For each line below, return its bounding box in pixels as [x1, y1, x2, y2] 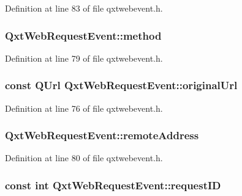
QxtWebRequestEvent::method [5, 27, 162, 43]
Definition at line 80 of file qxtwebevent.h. [5, 151, 163, 164]
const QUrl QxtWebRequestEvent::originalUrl [5, 78, 238, 93]
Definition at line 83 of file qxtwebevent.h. [5, 2, 163, 14]
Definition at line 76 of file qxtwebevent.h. [5, 101, 163, 114]
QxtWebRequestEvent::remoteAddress [5, 128, 199, 143]
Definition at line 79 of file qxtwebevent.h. [5, 51, 163, 64]
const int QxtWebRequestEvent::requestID [5, 177, 221, 192]
